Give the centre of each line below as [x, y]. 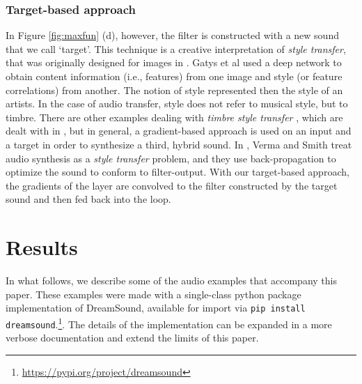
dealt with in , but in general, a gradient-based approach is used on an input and [179, 131]
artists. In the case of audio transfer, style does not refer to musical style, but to [177, 103]
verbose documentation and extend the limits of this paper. [132, 338]
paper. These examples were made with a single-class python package [154, 294]
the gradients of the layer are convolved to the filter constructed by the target [172, 185]
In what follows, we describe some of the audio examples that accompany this [171, 281]
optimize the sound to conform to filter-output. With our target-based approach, [178, 172]
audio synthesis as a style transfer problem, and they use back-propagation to [171, 158]
